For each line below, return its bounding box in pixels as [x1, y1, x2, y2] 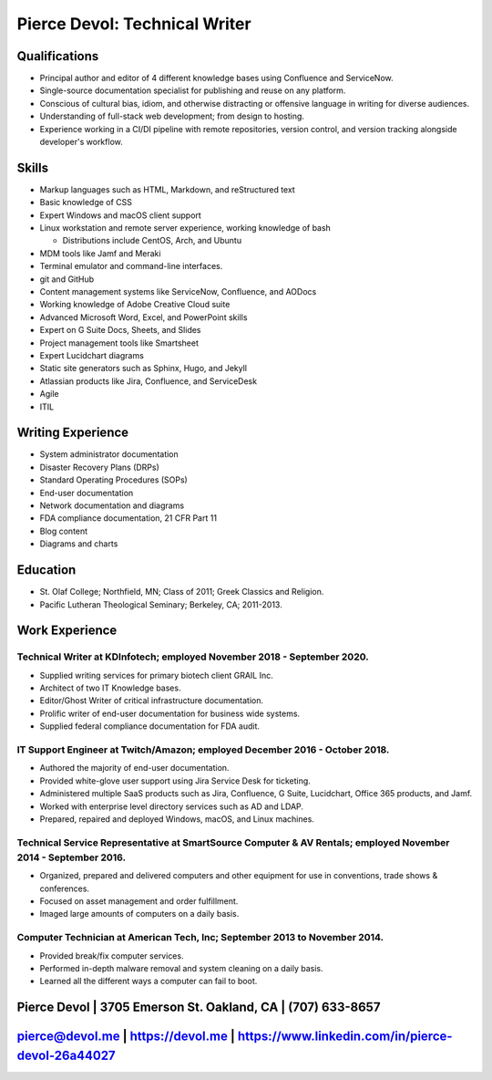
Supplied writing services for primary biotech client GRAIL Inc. [39, 670, 273, 680]
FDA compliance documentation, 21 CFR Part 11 [39, 513, 218, 524]
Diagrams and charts [39, 538, 118, 549]
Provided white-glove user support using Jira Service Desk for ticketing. [39, 775, 312, 786]
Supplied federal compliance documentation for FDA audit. [39, 721, 260, 732]
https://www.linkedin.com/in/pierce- [237, 1029, 453, 1044]
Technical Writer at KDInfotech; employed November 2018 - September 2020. [16, 650, 369, 663]
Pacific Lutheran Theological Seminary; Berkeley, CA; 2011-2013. [39, 598, 282, 610]
